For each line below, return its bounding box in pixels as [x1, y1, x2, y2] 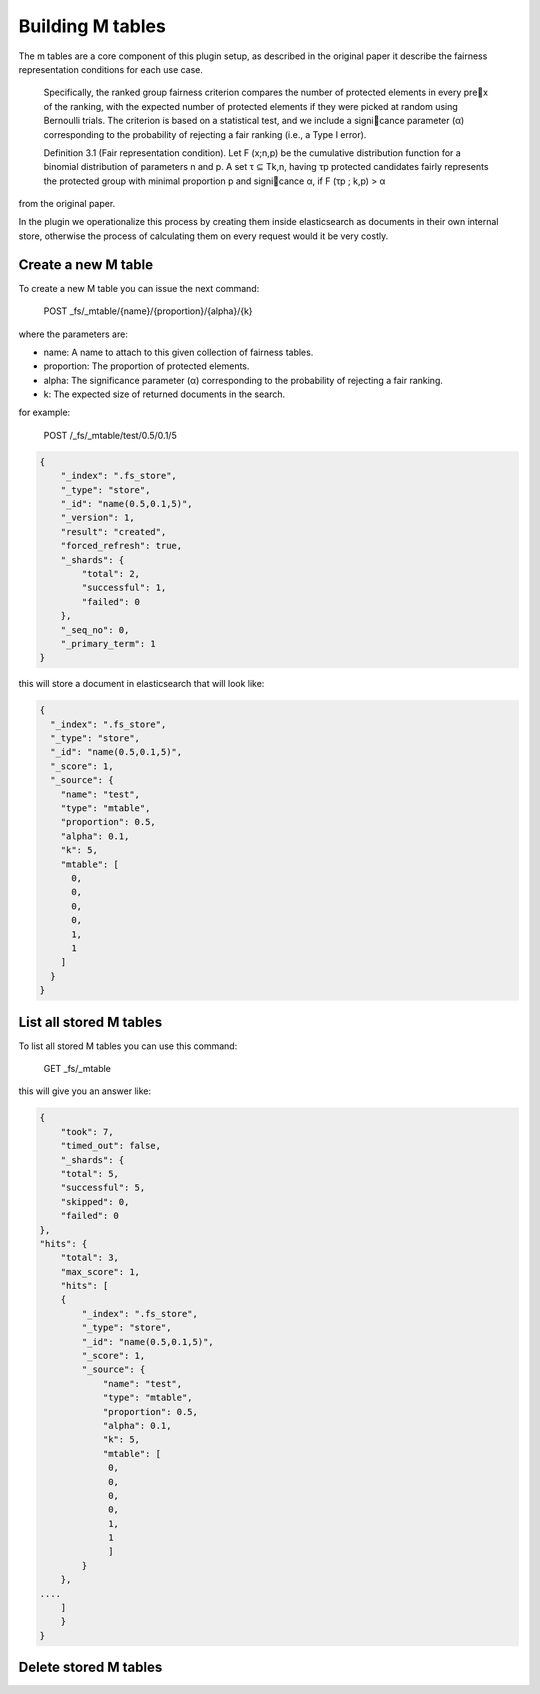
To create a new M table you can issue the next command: [18, 282, 260, 294]
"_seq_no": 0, [60, 624, 130, 635]
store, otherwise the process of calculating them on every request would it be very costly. [18, 230, 389, 242]
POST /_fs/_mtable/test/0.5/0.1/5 [43, 429, 177, 441]
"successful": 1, [81, 582, 167, 594]
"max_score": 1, [60, 1266, 140, 1277]
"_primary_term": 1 [60, 638, 157, 649]
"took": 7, [60, 1126, 114, 1137]
